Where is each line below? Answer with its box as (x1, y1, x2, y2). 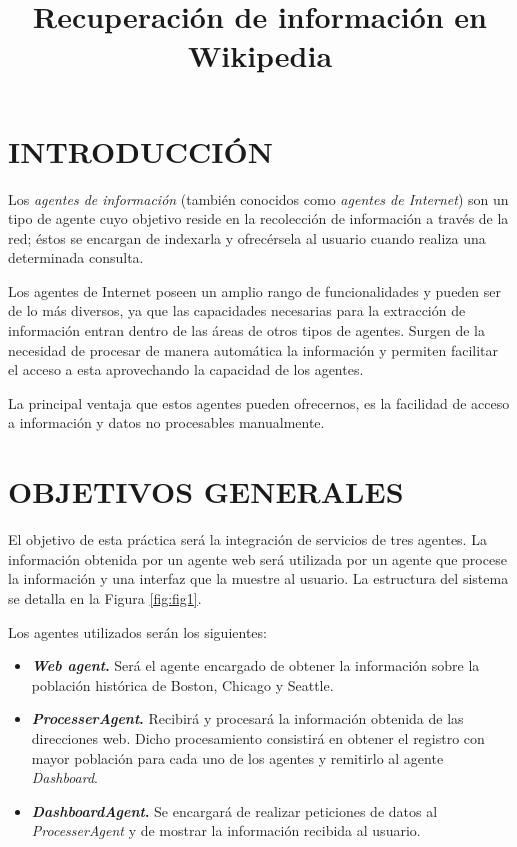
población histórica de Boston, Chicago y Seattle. (31, 674, 334, 695)
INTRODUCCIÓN (8, 130, 273, 171)
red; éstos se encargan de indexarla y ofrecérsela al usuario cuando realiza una (8, 227, 486, 248)
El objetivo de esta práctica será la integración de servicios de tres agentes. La (8, 529, 487, 550)
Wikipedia (187, 35, 333, 76)
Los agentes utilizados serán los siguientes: (8, 621, 267, 642)
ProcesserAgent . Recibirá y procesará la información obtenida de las (31, 708, 464, 729)
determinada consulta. (8, 247, 144, 268)
